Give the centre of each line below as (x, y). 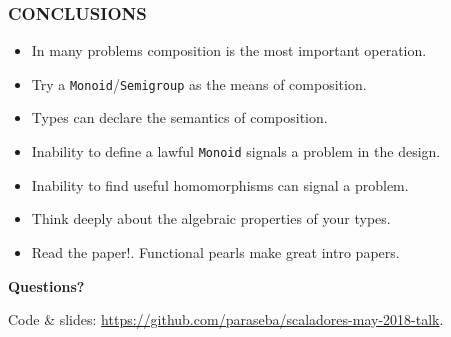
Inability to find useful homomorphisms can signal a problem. (220, 184)
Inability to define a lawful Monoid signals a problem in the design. (236, 151)
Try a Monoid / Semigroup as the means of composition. (199, 83)
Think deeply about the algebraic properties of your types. (211, 218)
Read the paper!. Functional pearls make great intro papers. (215, 251)
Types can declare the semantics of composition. (179, 117)
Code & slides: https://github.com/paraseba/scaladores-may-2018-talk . (226, 319)
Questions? (46, 285)
